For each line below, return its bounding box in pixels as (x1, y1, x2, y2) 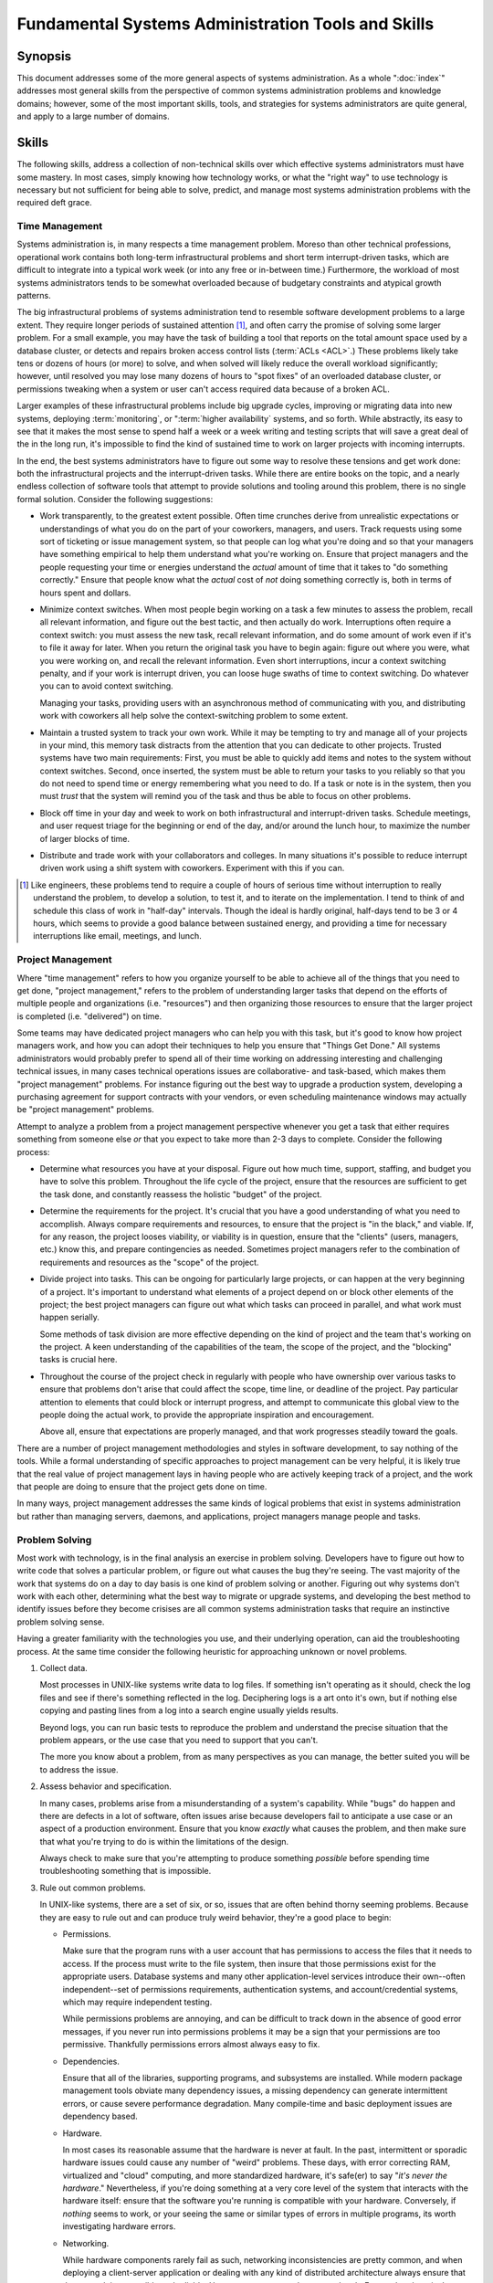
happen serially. (39, 1311, 100, 1323)
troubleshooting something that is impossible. (39, 1866, 212, 1877)
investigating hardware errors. (62, 2221, 176, 2232)
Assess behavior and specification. (39, 1781, 173, 1792)
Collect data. (39, 1663, 89, 1674)
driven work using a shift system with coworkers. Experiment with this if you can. (39, 863, 345, 874)
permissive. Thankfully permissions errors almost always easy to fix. (62, 2039, 320, 2050)
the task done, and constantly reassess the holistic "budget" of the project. (39, 1188, 323, 1200)
